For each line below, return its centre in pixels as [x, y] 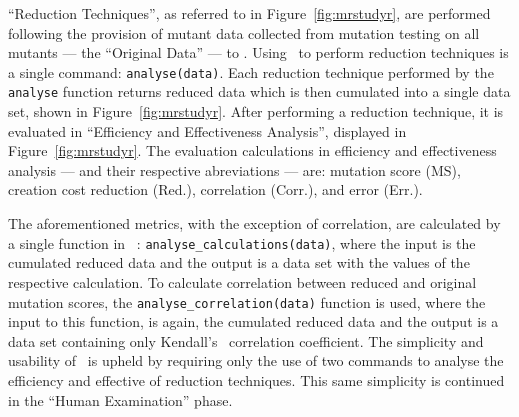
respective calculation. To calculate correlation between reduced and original [242, 281]
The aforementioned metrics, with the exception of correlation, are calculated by [254, 223]
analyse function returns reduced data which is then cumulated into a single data [259, 91]
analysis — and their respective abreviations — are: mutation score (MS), [234, 169]
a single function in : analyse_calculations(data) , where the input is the [242, 242]
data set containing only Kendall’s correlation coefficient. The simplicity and [246, 340]
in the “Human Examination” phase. [120, 399]
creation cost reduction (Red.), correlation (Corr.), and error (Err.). [215, 189]
